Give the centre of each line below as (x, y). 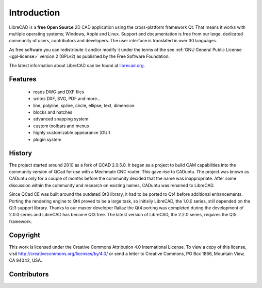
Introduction (34, 13)
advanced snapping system (61, 119)
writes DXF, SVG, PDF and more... (67, 99)
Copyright (25, 235)
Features (23, 79)
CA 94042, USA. (25, 260)
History (21, 153)
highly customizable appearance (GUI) (72, 133)
